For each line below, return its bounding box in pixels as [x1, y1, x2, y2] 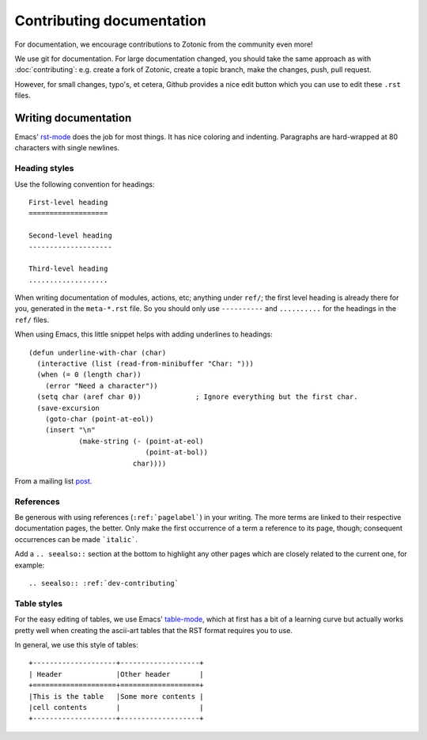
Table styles [14, 598, 63, 609]
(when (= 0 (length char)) [36, 370, 142, 379]
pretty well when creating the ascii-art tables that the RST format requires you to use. [14, 625, 293, 635]
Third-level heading [28, 264, 108, 273]
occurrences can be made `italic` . [14, 534, 138, 544]
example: [14, 560, 45, 570]
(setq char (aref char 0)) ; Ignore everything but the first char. [36, 393, 358, 401]
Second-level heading [28, 231, 112, 241]
